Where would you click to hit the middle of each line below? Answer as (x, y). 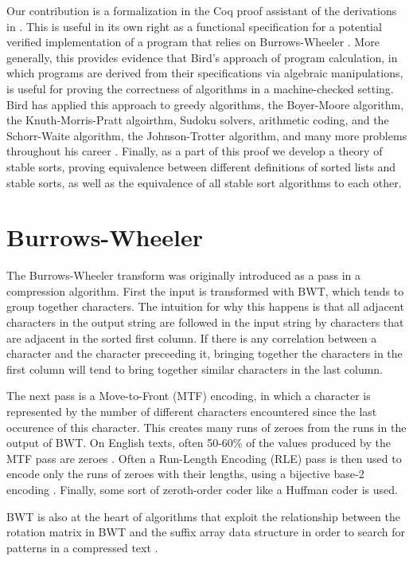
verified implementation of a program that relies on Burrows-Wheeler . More (193, 42)
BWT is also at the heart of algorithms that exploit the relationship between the (203, 516)
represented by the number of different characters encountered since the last (192, 411)
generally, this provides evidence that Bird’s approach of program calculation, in (202, 57)
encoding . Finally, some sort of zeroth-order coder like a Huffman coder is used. (202, 489)
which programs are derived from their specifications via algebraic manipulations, (205, 73)
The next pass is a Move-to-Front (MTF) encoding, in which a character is (189, 396)
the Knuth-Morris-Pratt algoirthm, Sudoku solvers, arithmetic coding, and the (198, 120)
